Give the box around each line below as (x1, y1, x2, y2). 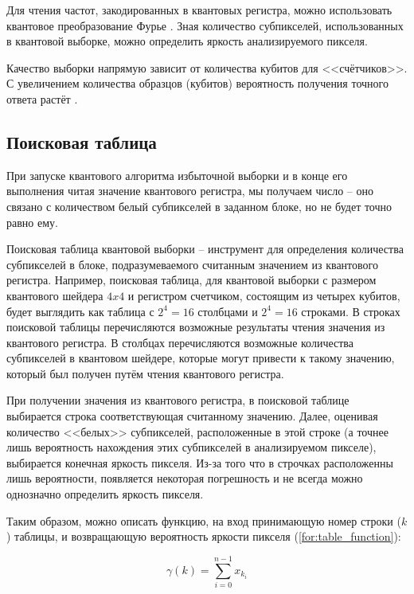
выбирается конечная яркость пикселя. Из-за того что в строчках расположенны (6, 454, 393, 471)
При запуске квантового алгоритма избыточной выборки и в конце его (6, 166, 348, 183)
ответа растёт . (6, 90, 78, 107)
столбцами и (197, 303, 258, 319)
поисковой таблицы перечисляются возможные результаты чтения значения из (6, 318, 385, 335)
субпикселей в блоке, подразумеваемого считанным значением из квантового (6, 256, 378, 272)
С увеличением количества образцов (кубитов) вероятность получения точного (6, 75, 389, 92)
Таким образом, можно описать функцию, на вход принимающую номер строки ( (6, 512, 401, 529)
